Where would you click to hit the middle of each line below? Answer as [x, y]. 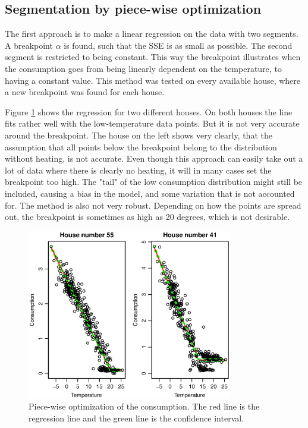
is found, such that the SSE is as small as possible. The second [178, 45]
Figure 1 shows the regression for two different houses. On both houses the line [149, 111]
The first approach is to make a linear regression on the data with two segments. [152, 34]
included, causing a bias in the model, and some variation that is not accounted [150, 193]
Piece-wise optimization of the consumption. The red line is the [144, 406]
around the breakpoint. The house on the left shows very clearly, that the [139, 135]
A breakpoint [29, 45]
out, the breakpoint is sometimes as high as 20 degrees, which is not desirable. [147, 217]
